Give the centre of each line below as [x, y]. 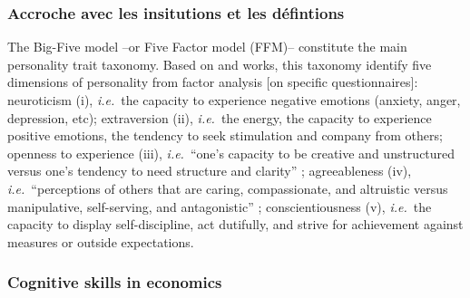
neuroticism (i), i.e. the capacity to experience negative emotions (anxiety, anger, [234, 100]
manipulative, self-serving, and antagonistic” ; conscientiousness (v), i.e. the [220, 206]
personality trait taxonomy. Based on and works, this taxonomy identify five [220, 64]
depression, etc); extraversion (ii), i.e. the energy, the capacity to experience [220, 117]
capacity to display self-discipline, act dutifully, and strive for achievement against [235, 224]
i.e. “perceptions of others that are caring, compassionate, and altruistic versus [228, 188]
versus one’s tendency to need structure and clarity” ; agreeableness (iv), [210, 171]
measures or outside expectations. [101, 241]
